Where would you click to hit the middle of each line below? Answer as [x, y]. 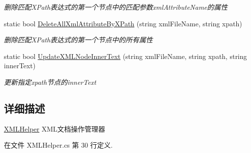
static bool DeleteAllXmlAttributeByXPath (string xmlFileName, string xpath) [123, 23]
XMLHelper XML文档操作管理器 [55, 128]
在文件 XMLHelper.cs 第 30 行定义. [58, 145]
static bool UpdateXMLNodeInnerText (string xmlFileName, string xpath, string [125, 56]
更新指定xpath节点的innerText [50, 82]
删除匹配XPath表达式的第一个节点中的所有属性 [78, 40]
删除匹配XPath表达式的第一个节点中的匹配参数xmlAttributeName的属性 [116, 7]
